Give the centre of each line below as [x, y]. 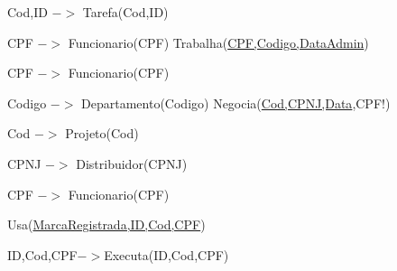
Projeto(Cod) [102, 133]
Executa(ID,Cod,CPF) [166, 254]
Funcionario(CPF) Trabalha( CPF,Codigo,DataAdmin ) [218, 42]
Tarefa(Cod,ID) [125, 12]
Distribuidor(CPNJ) [132, 163]
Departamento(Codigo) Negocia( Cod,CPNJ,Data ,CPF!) [236, 103]
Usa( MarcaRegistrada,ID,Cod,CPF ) [106, 224]
